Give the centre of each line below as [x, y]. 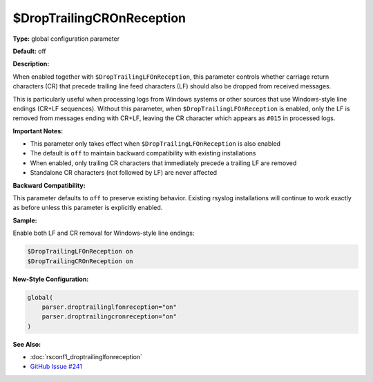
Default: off [29, 51]
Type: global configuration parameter [66, 39]
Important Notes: [38, 131]
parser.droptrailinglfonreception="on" [109, 307]
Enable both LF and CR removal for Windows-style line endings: [104, 233]
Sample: [25, 220]
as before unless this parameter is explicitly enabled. [88, 208]
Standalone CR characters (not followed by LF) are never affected [124, 173]
